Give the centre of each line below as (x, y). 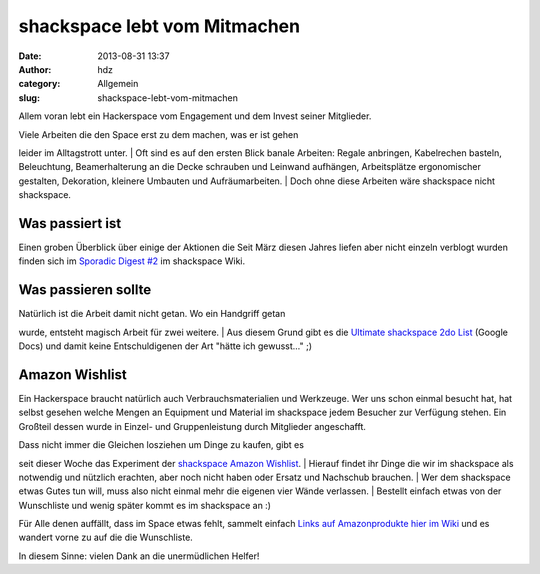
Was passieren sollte (85, 290)
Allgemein (118, 84)
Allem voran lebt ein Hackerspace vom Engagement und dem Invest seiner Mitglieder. (195, 116)
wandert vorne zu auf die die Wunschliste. (106, 537)
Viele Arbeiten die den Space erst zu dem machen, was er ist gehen (158, 134)
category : (39, 84)
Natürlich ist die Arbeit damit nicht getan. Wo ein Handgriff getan (152, 314)
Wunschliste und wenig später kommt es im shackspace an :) (145, 505)
